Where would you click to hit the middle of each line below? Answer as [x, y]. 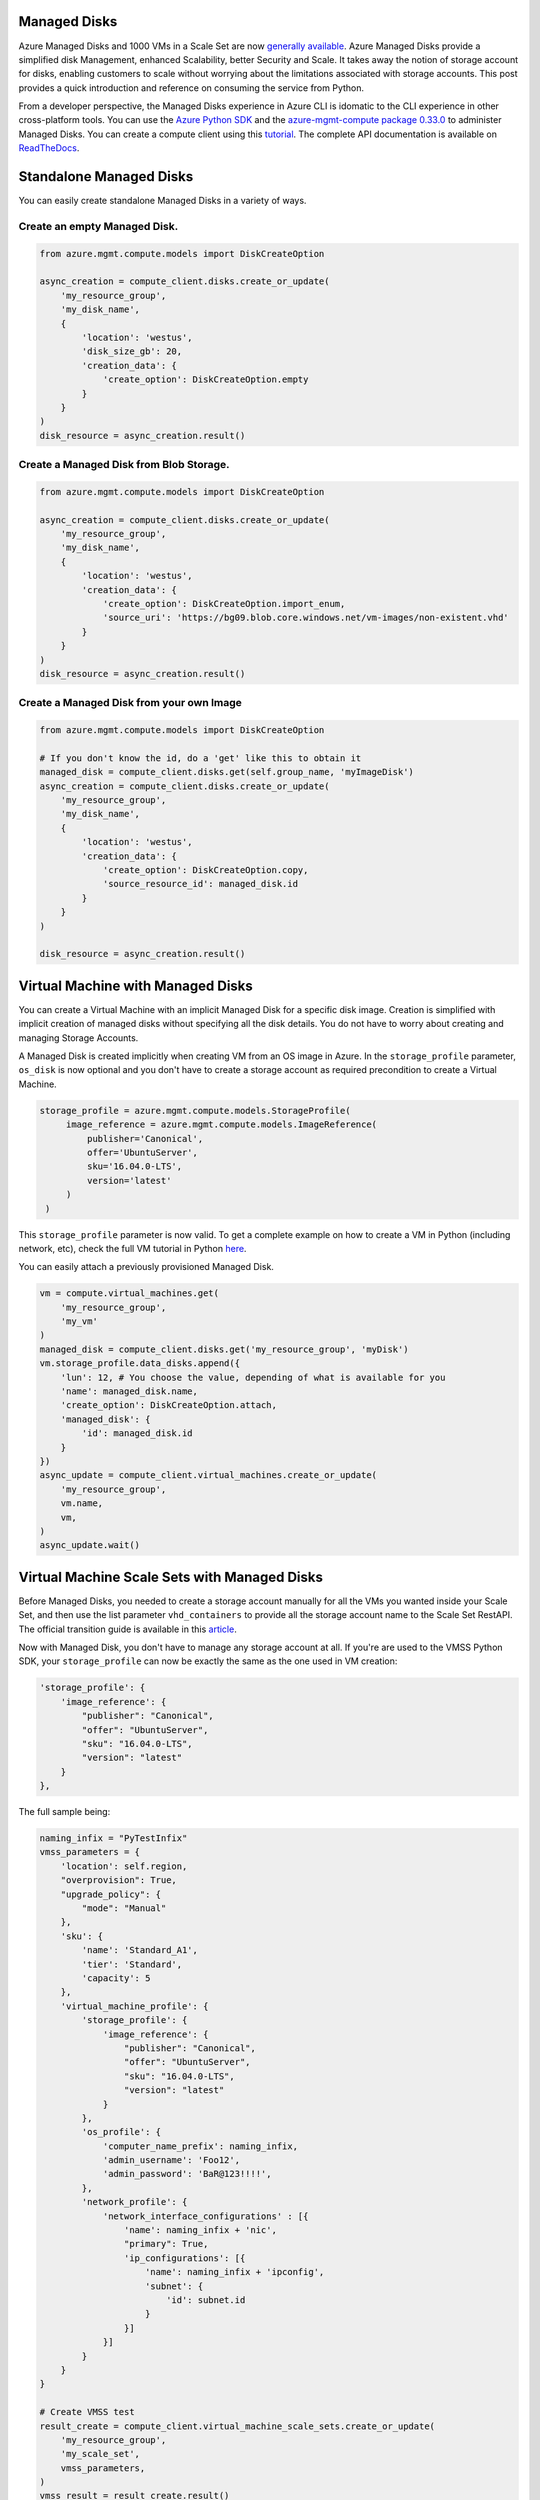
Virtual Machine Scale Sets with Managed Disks [171, 1576]
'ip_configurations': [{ [184, 2258]
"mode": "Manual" [124, 1908]
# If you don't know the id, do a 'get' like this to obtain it [200, 758]
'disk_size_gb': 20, [132, 351]
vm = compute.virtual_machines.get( [129, 1293]
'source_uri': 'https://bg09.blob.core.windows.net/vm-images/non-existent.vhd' [305, 618]
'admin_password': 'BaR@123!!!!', [187, 2174]
